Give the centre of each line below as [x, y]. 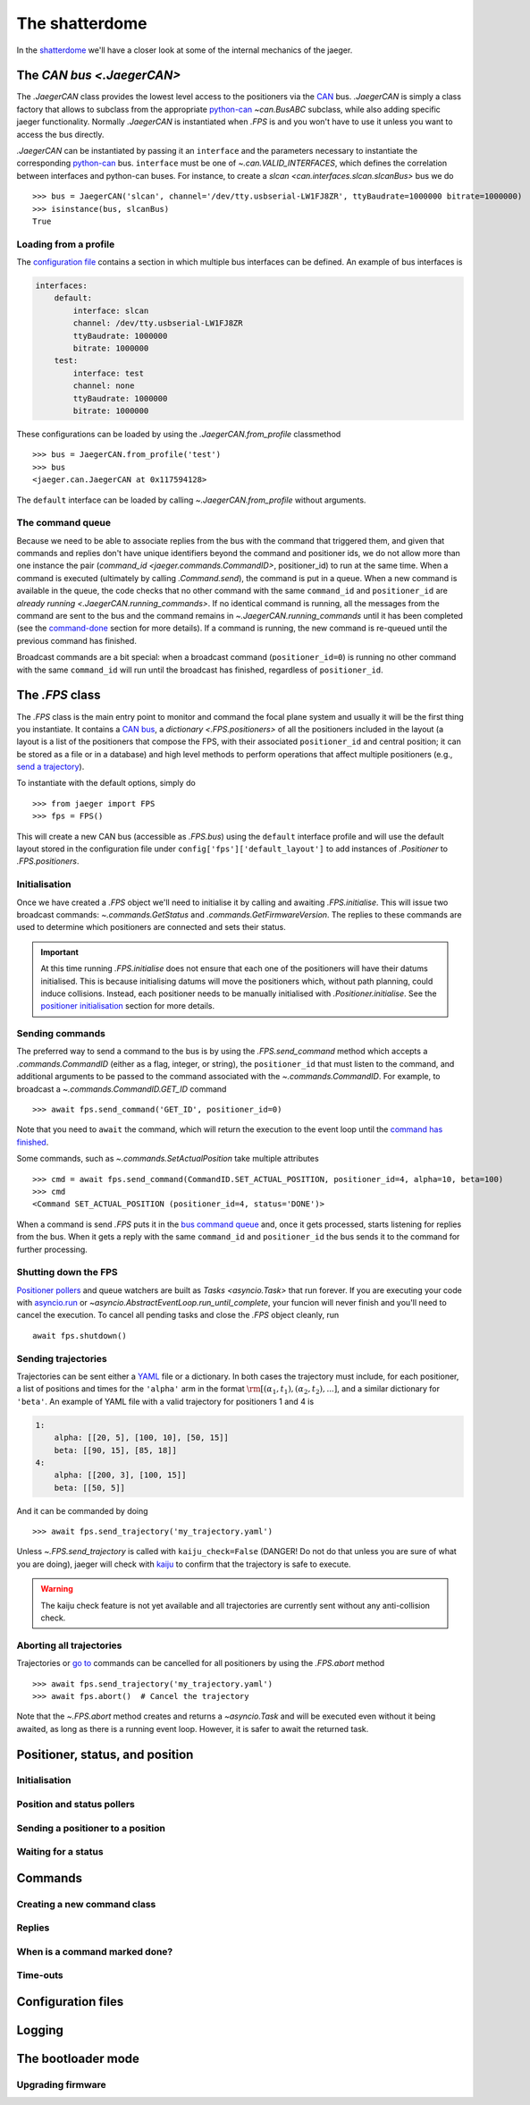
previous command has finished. [77, 640]
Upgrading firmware [61, 2085]
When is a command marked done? [95, 1951]
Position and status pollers [76, 1805]
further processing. [52, 1249]
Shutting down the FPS [67, 1272]
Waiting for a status [60, 1852]
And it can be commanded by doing [82, 1510]
